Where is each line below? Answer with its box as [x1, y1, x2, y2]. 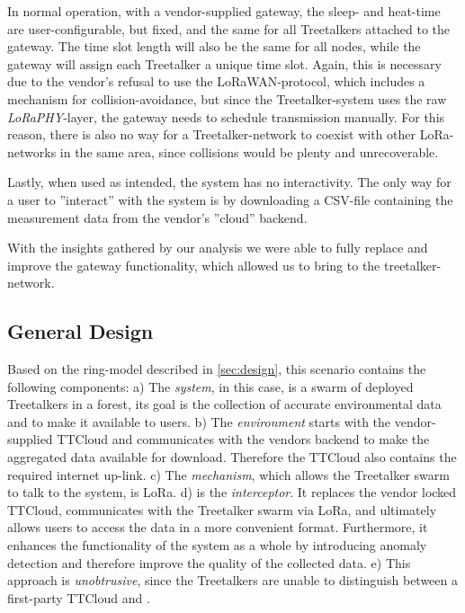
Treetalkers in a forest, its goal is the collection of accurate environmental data [7, 395, 442, 413]
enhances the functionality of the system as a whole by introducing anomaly [7, 536, 427, 555]
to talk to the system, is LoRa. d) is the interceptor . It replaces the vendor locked [7, 483, 457, 502]
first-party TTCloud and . [7, 588, 150, 607]
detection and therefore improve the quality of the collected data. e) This [7, 553, 411, 572]
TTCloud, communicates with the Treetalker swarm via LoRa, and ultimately [7, 500, 437, 519]
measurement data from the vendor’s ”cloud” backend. [7, 208, 308, 227]
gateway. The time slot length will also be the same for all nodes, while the [7, 37, 421, 56]
